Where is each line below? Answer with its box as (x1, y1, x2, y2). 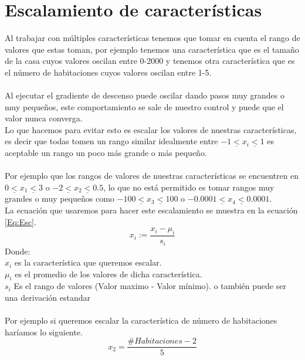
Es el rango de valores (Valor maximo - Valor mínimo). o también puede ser (13, 280, 286, 292)
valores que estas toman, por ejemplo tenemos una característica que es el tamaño (5, 43, 299, 55)
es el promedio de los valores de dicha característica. (15, 267, 202, 280)
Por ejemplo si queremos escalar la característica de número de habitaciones (5, 314, 277, 327)
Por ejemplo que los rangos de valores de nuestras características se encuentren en (5, 169, 299, 182)
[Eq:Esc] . (5, 215, 36, 227)
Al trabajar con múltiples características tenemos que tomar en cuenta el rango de (5, 32, 300, 44)
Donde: (5, 244, 30, 257)
